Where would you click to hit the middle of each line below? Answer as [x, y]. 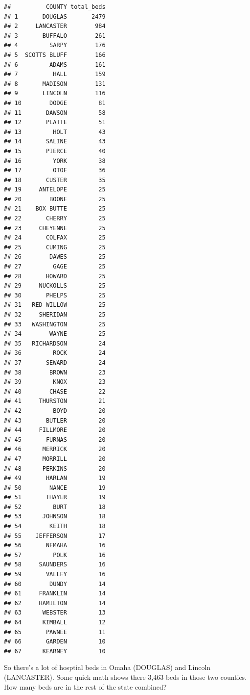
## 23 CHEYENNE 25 [55, 228]
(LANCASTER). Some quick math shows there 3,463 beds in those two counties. [125, 677]
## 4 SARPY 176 [55, 45]
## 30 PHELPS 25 [55, 295]
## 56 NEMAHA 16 [55, 546]
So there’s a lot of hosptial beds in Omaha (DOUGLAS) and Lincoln [107, 667]
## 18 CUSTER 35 [55, 180]
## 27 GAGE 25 [55, 267]
